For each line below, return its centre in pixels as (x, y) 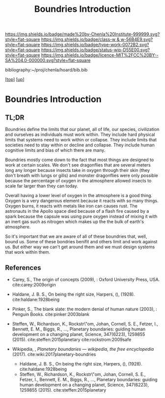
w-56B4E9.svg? (137, 39)
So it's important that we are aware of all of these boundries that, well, (76, 236)
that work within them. (28, 252)
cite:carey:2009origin (34, 285)
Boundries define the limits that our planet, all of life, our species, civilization (82, 130)
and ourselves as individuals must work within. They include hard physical (80, 134)
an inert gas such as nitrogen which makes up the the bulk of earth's (74, 222)
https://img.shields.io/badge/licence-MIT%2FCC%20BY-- (100, 55)
